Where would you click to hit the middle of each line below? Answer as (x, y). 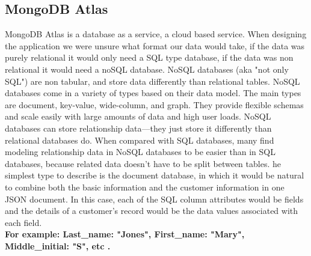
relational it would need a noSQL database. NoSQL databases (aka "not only (147, 69)
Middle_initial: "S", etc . (58, 245)
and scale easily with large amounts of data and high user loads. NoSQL (138, 116)
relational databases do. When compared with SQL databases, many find (140, 140)
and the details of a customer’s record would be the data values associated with (152, 211)
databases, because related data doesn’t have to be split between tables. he (143, 163)
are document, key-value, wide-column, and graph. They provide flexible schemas (154, 104)
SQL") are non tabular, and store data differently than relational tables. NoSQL (152, 81)
